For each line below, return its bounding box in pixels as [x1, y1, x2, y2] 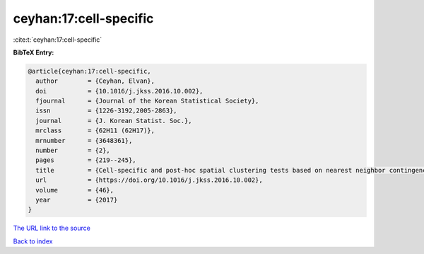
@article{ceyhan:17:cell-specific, [28, 67, 151, 75]
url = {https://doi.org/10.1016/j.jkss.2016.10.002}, [35, 176, 263, 184]
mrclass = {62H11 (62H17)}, [35, 127, 155, 134]
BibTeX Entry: [13, 48, 54, 57]
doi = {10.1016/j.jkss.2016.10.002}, [35, 87, 204, 95]
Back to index [13, 237, 53, 246]
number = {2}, [35, 146, 111, 155]
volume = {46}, [35, 186, 114, 194]
